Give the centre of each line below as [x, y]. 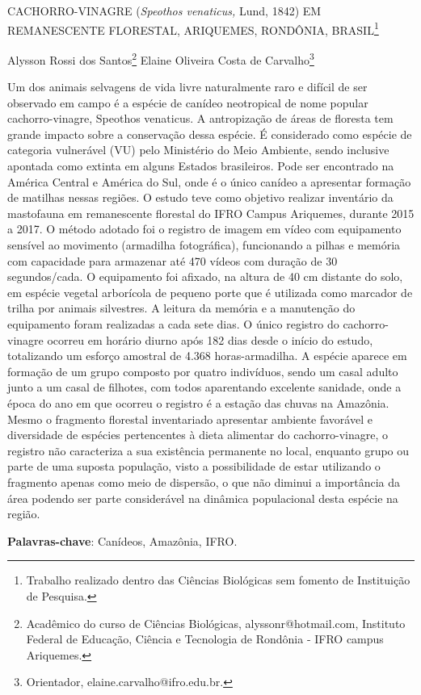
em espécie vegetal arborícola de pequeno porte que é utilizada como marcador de [210, 292]
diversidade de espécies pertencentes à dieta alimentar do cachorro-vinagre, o [198, 435]
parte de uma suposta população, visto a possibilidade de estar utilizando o [194, 466]
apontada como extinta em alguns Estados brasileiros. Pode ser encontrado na [201, 166]
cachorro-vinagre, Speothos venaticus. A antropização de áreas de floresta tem [200, 118]
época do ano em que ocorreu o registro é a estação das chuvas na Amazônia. [198, 402]
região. [24, 514]
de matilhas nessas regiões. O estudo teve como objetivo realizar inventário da [200, 197]
